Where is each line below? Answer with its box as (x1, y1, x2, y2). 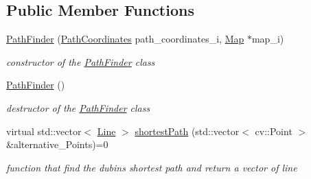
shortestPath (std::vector (135, 123, 240, 138)
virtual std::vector (6, 123, 82, 138)
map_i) (251, 32, 284, 46)
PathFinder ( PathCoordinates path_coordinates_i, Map (6, 32, 244, 46)
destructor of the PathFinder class (6, 100, 150, 115)
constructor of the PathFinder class (6, 54, 155, 69)
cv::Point (255, 123, 292, 138)
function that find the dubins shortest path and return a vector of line (6, 160, 297, 174)
